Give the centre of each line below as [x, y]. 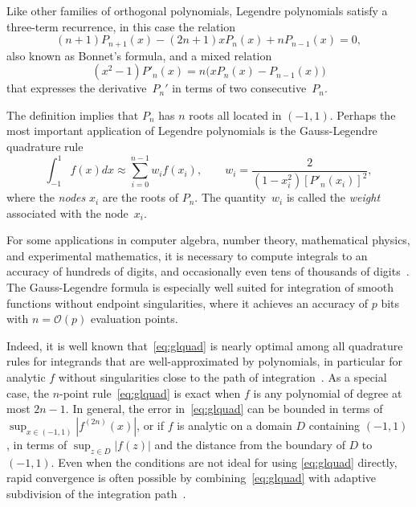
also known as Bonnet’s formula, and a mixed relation [139, 55]
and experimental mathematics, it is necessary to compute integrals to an [187, 255]
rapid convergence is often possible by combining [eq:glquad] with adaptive [192, 478]
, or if [150, 425]
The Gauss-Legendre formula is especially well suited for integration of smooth [200, 287]
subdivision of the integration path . [96, 493]
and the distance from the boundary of [250, 444]
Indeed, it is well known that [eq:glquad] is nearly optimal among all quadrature [205, 345]
